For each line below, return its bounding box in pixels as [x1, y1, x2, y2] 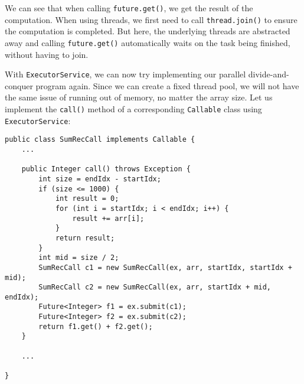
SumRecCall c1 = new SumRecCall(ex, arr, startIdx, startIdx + [38, 263, 292, 272]
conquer [5, 79, 33, 92]
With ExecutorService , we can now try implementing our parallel [5, 68, 246, 80]
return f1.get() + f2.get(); [38, 322, 153, 331]
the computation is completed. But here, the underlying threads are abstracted [5, 25, 290, 37]
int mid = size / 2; [38, 253, 119, 262]
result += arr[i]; [72, 214, 145, 223]
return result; [55, 233, 115, 242]
